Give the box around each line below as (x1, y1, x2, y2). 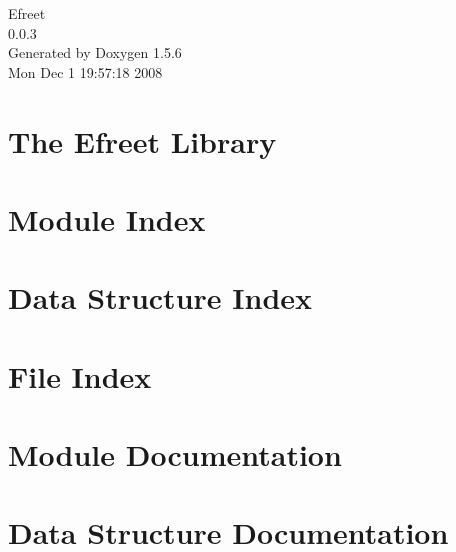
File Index (8, 355, 152, 396)
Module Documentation (8, 434, 342, 475)
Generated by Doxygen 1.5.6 (8, 42, 182, 63)
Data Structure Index (8, 277, 313, 318)
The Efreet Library (8, 120, 277, 161)
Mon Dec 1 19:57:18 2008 (8, 61, 163, 82)
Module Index (8, 198, 206, 239)
